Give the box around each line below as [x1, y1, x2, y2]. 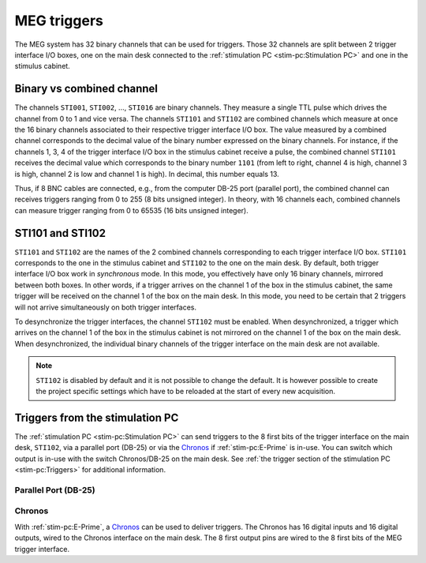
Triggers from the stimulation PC [14, 411, 179, 424]
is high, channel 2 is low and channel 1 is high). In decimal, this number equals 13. [14, 169, 279, 178]
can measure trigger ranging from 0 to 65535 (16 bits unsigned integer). [14, 205, 248, 215]
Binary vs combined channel [14, 82, 158, 96]
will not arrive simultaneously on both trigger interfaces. [14, 302, 197, 312]
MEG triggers [14, 12, 104, 29]
